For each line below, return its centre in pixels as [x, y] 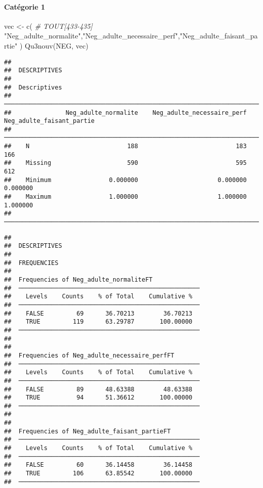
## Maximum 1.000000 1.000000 [125, 197]
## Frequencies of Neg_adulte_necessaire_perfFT [89, 355]
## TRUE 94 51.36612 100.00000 [98, 398]
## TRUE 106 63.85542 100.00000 [98, 474]
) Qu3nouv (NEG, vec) [54, 45]
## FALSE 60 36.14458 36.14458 [98, 465]
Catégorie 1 [25, 6]
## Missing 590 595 [125, 163]
